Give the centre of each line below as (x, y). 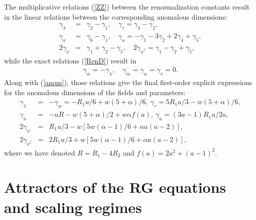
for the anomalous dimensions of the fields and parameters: (95, 92)
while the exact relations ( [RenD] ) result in (70, 60)
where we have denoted (40, 152)
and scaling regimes (73, 207)
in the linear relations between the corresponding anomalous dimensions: (116, 16)
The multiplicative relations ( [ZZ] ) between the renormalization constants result (127, 7)
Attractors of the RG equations (115, 187)
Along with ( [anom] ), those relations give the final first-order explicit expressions (128, 82)
